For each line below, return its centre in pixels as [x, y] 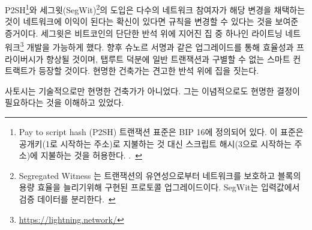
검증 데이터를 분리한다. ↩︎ [67, 199]
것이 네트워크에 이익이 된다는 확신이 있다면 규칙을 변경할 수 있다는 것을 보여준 [152, 21]
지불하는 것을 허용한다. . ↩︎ [91, 155]
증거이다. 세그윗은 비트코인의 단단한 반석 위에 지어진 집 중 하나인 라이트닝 [144, 33]
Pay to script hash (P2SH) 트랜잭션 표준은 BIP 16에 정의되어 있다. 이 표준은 [161, 132]
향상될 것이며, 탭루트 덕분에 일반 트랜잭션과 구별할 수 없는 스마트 [168, 59]
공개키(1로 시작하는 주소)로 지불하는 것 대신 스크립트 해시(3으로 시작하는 [155, 143]
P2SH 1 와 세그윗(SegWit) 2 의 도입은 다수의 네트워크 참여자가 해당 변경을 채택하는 [155, 9]
